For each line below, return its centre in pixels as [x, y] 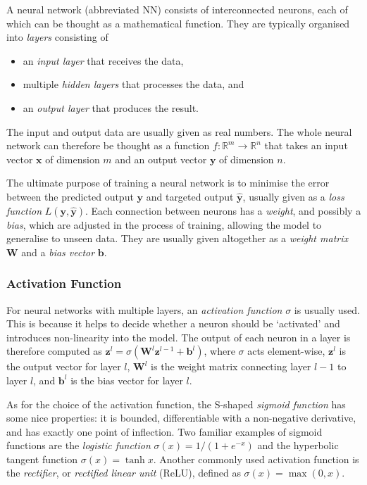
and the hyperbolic [298, 445]
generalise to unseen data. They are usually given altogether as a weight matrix [177, 238]
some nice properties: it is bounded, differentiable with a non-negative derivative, [181, 418]
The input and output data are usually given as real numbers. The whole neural [179, 131]
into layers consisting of [57, 37]
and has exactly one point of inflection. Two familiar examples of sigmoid [164, 431]
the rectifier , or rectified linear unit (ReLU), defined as [124, 473]
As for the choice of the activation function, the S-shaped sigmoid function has [176, 404]
